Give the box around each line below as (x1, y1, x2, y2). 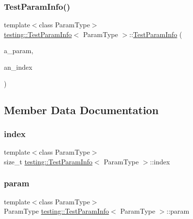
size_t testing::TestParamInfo (4, 156, 93, 166)
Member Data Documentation (4, 102, 159, 117)
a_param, (4, 45, 34, 56)
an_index (4, 62, 33, 72)
